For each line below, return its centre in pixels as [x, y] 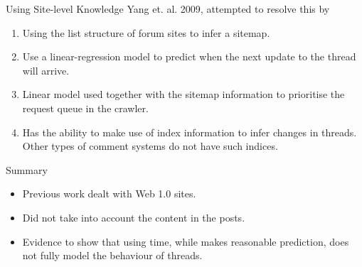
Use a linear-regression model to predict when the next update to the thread [189, 56]
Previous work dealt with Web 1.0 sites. [109, 194]
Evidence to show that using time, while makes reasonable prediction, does [186, 241]
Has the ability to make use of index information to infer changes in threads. [190, 132]
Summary [27, 169]
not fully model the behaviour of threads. [112, 255]
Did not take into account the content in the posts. [134, 217]
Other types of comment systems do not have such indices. [150, 146]
